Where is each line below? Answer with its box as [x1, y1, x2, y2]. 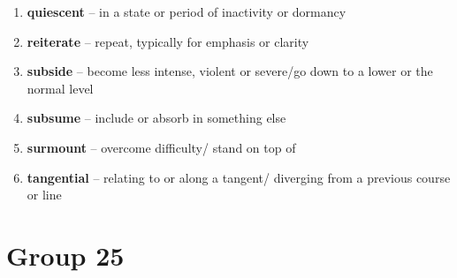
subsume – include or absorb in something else [27, 109, 286, 127]
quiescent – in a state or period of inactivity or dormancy [27, 3, 347, 20]
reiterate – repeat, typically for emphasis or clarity [27, 32, 309, 50]
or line [27, 185, 62, 204]
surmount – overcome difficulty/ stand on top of [27, 138, 296, 156]
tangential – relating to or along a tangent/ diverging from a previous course [27, 168, 451, 186]
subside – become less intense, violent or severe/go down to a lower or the [27, 62, 433, 80]
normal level [27, 79, 94, 97]
